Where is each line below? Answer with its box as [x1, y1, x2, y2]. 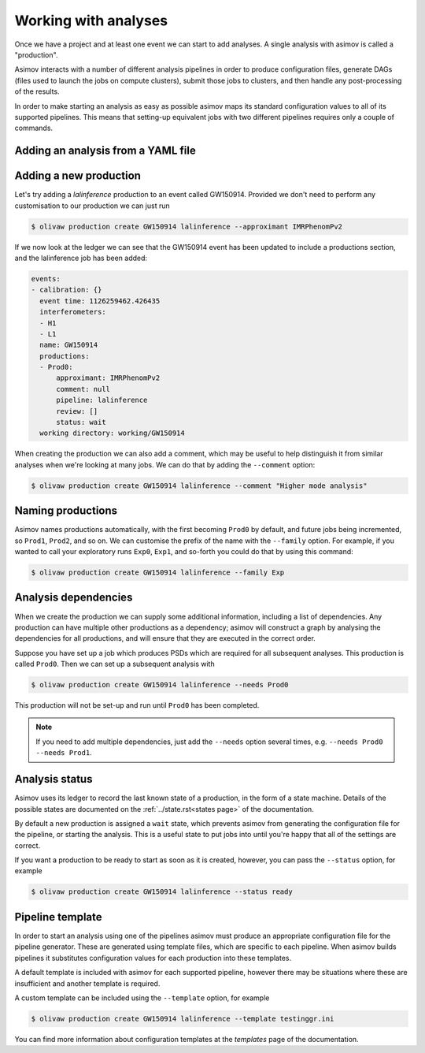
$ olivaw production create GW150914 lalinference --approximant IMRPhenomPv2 [31, 221, 342, 231]
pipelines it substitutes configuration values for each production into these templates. [14, 953, 292, 962]
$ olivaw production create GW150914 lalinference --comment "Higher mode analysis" [31, 481, 368, 490]
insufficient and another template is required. [14, 978, 161, 988]
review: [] [56, 407, 98, 415]
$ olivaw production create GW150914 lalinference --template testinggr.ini [31, 1014, 334, 1023]
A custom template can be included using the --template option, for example [14, 993, 270, 1003]
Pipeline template [14, 910, 102, 924]
